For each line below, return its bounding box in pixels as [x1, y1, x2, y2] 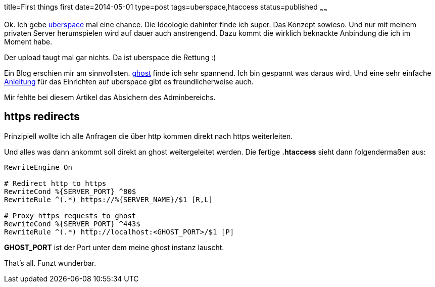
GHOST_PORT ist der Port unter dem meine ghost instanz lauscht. [4, 243, 224, 252]
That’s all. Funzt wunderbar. [4, 258, 96, 267]
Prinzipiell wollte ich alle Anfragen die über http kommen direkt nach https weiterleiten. [4, 131, 293, 140]
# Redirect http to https [4, 179, 107, 187]
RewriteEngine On [4, 163, 72, 171]
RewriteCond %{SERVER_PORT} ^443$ [4, 219, 140, 228]
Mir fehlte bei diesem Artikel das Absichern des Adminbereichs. [4, 92, 216, 102]
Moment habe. [4, 37, 53, 46]
